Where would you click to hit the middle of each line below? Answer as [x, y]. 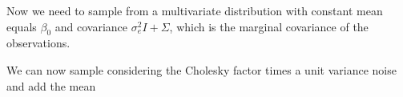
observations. [38, 43]
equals [22, 26]
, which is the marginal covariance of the [269, 26]
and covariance [91, 26]
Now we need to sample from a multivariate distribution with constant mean [195, 10]
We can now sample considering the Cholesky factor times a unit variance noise [201, 69]
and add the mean [51, 85]
